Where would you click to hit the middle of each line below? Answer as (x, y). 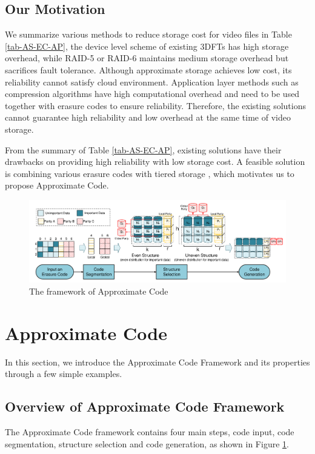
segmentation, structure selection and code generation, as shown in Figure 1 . (147, 443)
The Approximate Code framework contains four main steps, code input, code (150, 431)
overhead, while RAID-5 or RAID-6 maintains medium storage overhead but (147, 58)
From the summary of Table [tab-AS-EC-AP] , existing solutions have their (143, 149)
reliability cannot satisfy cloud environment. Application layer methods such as (152, 82)
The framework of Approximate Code (99, 291)
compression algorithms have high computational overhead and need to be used (152, 94)
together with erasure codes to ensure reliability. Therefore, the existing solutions (155, 105)
